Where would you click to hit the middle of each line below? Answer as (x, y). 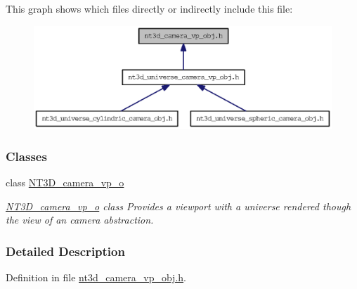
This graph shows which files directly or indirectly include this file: (149, 8)
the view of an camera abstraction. (80, 220)
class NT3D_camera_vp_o (65, 182)
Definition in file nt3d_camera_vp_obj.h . (96, 277)
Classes (26, 156)
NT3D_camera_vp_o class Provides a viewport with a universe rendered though (178, 206)
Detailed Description (65, 251)
